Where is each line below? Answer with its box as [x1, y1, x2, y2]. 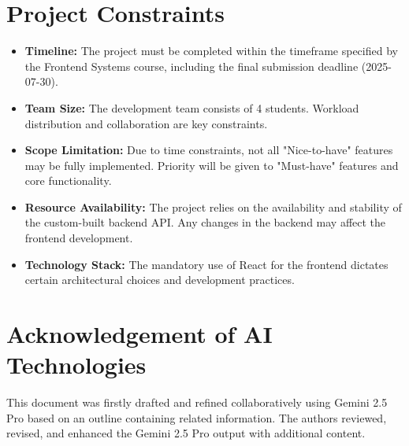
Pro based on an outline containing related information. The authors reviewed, [6, 409, 387, 426]
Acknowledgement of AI [6, 318, 273, 350]
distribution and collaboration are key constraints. [24, 115, 268, 131]
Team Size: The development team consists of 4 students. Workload [24, 99, 359, 116]
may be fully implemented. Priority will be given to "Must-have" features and [24, 157, 399, 173]
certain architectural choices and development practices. [24, 271, 295, 288]
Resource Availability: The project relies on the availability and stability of [24, 198, 402, 215]
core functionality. [24, 172, 112, 189]
